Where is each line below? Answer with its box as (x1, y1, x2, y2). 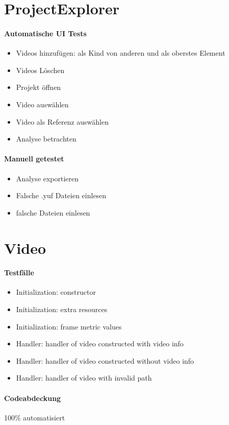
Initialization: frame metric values (16, 321, 122, 332)
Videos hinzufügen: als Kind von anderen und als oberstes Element (16, 48, 225, 58)
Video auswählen (16, 99, 69, 109)
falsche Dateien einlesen (16, 207, 90, 218)
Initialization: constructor (16, 287, 96, 297)
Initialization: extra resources (16, 304, 108, 315)
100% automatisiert (4, 412, 65, 422)
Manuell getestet (4, 153, 64, 164)
